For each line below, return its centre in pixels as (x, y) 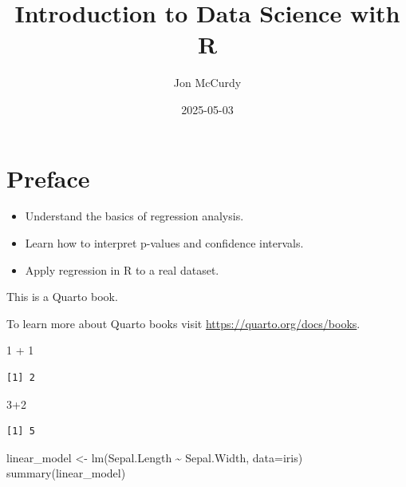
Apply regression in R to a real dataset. (122, 269)
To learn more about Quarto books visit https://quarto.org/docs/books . (183, 323)
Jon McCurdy (207, 83)
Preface (48, 178)
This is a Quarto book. (62, 297)
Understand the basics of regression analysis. (134, 216)
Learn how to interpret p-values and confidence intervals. (164, 243)
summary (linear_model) (66, 473)
